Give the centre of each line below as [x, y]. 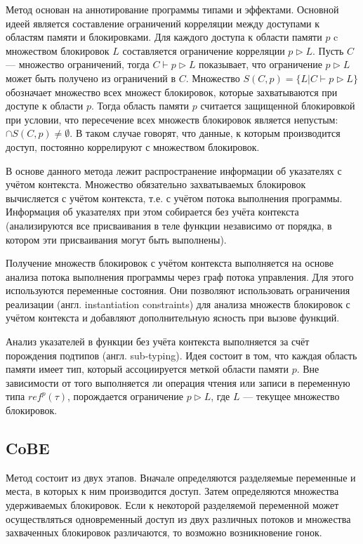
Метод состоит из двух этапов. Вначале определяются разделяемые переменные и [181, 477]
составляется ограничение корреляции [204, 50]
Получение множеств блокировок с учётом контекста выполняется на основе [170, 263]
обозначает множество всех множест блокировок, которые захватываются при [172, 92]
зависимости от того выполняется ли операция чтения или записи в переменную [178, 382]
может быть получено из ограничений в [91, 78]
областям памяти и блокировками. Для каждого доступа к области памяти [164, 37]
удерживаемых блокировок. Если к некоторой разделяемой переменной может [172, 505]
